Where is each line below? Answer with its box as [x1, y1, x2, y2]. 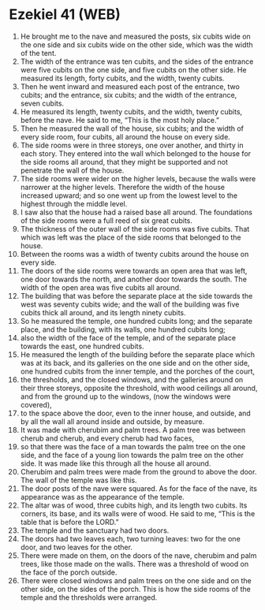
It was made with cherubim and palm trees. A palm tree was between [20, 425, 246, 434]
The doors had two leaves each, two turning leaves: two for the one [20, 534, 241, 543]
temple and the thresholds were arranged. [20, 593, 158, 602]
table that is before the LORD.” [20, 517, 119, 526]
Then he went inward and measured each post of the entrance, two [20, 81, 240, 91]
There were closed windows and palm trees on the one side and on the [20, 575, 252, 585]
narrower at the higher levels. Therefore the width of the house [20, 182, 226, 192]
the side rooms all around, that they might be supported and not [20, 157, 228, 166]
